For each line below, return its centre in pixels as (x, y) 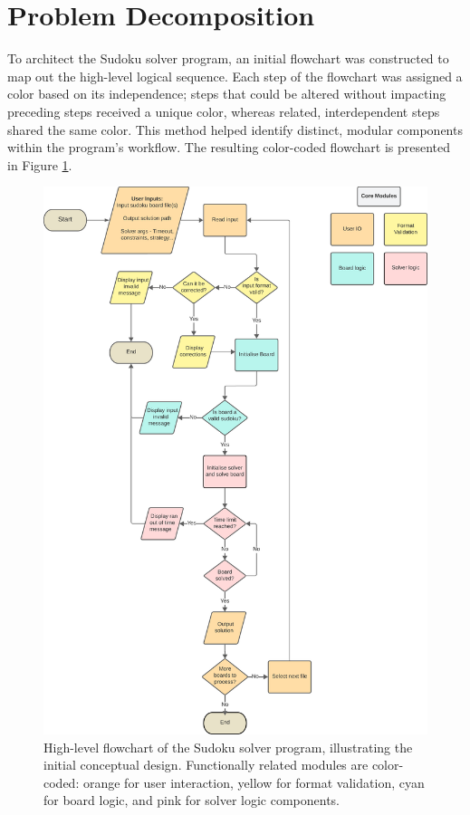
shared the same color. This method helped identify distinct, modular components (235, 129)
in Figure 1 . (40, 164)
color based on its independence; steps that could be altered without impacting (227, 94)
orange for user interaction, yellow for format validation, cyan (254, 782)
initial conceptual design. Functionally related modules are (206, 765)
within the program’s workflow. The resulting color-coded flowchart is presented (229, 147)
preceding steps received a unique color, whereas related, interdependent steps (224, 111)
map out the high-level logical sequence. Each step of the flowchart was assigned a (235, 76)
